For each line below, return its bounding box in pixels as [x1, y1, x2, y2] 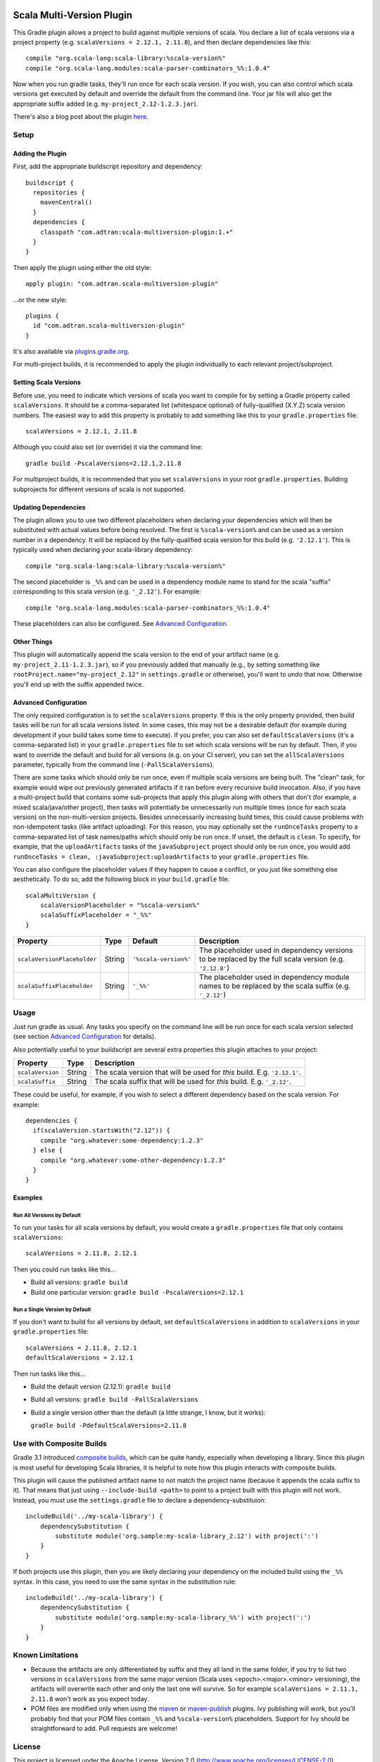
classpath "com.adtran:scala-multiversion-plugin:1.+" [39, 228, 234, 236]
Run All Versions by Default [13, 1212, 81, 1219]
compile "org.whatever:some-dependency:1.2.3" [39, 1136, 204, 1145]
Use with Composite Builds [13, 1438, 107, 1448]
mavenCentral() [39, 198, 93, 207]
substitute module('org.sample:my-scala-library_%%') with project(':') [55, 1613, 312, 1621]
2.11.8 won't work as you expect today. [30, 1694, 149, 1703]
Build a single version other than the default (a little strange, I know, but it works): [30, 1408, 266, 1417]
